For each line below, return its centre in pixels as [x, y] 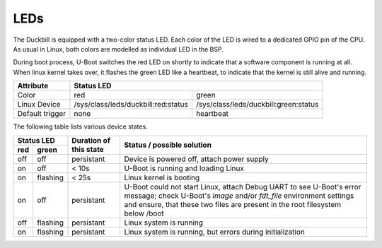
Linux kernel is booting [162, 177]
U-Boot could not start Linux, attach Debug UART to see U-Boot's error [243, 187]
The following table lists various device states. [80, 126]
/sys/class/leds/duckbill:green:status [257, 105]
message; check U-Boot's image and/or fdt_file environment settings [239, 196]
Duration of [91, 140]
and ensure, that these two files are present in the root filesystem [233, 204]
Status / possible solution [168, 145]
